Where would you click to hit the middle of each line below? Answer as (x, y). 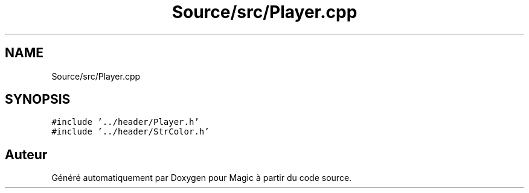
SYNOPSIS (38, 100)
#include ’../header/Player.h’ (125, 122)
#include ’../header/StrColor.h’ (130, 132)
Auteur (26, 154)
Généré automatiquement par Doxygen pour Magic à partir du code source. (202, 178)
